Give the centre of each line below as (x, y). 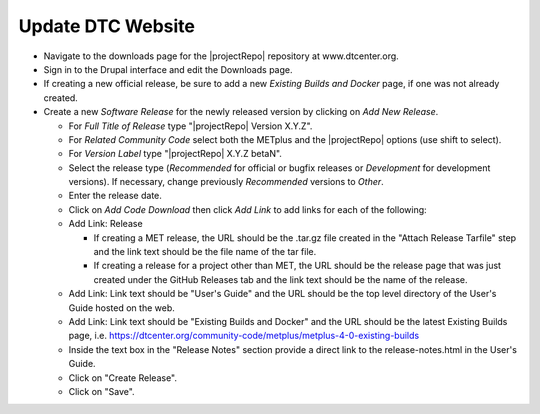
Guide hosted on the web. (121, 307)
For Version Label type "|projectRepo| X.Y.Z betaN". (175, 154)
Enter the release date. (115, 196)
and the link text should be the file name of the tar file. (205, 252)
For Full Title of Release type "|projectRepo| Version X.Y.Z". (190, 126)
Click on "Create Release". (122, 377)
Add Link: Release (106, 224)
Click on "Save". (101, 391)
